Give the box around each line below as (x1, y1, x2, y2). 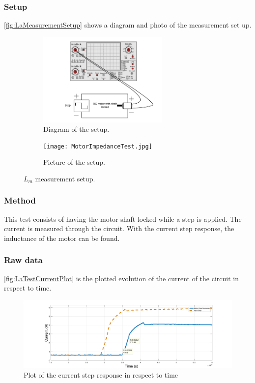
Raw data (4, 254, 43, 266)
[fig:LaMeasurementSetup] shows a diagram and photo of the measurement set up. (4, 20, 252, 30)
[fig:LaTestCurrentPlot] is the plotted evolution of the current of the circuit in (4, 273, 239, 283)
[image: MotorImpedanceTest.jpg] (43, 143, 152, 150)
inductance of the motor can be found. (4, 233, 120, 243)
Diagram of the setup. (43, 124, 110, 134)
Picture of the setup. (43, 157, 105, 167)
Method (4, 194, 36, 206)
